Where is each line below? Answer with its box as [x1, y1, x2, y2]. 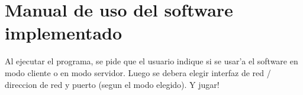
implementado [5, 21, 123, 45]
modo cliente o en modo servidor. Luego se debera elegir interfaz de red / [5, 66, 271, 78]
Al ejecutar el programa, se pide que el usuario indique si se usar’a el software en [5, 55, 298, 67]
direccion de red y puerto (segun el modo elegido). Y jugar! [5, 78, 220, 90]
